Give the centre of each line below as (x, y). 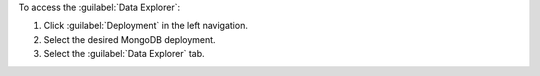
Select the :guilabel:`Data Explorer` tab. (124, 54)
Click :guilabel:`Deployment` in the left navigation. (146, 26)
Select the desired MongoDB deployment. (129, 39)
